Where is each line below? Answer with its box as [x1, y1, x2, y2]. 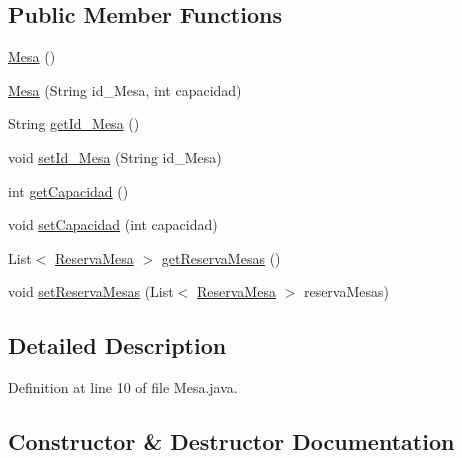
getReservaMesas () [161, 247, 281, 268]
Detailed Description [8, 330, 227, 361]
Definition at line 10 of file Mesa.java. [8, 377, 238, 398]
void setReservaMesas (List [8, 281, 174, 302]
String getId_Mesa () [8, 113, 140, 134]
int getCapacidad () [8, 180, 129, 201]
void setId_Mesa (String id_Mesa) [8, 146, 222, 167]
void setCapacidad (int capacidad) [8, 214, 218, 235]
